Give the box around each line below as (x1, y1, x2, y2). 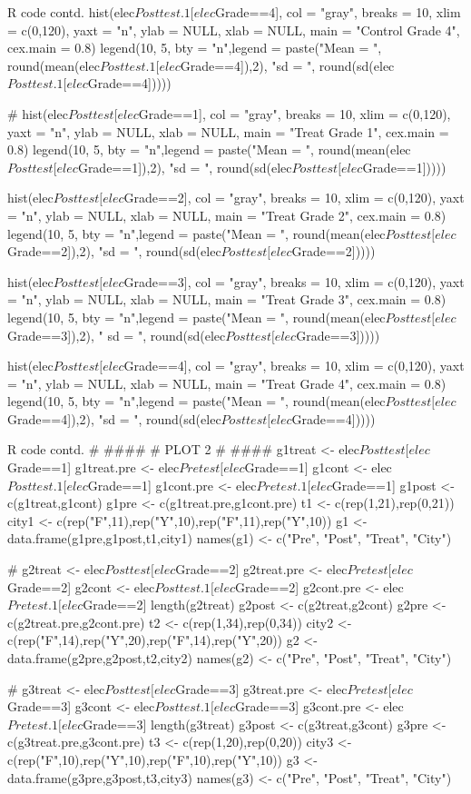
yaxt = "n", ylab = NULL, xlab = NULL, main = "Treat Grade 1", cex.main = (7, 122, 449, 141)
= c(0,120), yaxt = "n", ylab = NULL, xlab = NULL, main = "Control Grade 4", (7, 20, 460, 39)
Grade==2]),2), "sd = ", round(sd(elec (7, 242, 221, 261)
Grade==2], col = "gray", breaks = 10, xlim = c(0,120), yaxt (123, 188, 465, 207)
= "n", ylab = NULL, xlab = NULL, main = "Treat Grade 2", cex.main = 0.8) (7, 205, 446, 224)
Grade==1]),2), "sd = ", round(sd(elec (77, 157, 292, 176)
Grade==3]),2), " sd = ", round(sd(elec (7, 325, 226, 344)
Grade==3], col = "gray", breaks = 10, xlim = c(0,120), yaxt (123, 272, 465, 291)
